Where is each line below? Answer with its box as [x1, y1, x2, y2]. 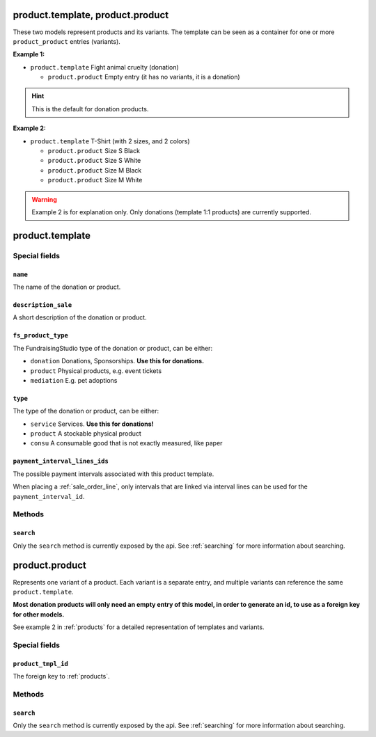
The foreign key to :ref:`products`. [13, 672, 111, 681]
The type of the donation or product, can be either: [13, 407, 159, 415]
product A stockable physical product [30, 429, 142, 438]
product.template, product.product [13, 9, 169, 21]
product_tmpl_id [13, 660, 69, 667]
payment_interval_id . [13, 492, 85, 500]
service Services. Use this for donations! [30, 420, 154, 428]
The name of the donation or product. [13, 283, 121, 291]
